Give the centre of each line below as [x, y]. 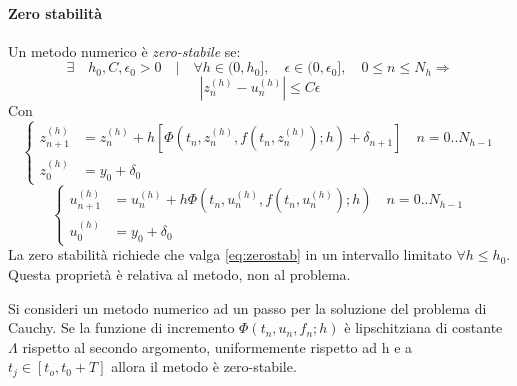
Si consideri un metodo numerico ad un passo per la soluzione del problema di [247, 307]
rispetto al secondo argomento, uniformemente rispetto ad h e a [217, 346]
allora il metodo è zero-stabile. [204, 366]
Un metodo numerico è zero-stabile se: [124, 50]
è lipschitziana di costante [423, 327]
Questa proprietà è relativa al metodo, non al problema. [179, 273]
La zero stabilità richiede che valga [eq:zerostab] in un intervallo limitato [230, 254]
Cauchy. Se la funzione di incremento [121, 327]
